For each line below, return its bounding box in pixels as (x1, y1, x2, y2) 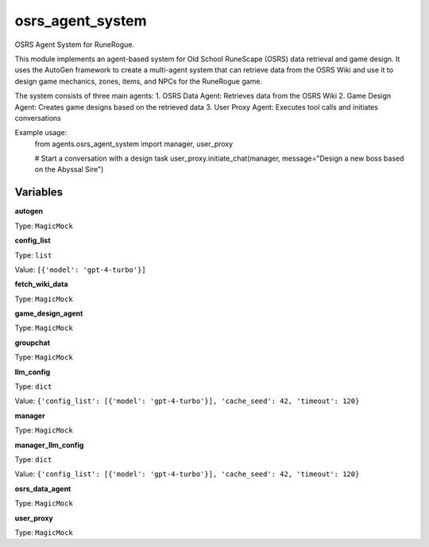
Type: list (14, 250, 52, 260)
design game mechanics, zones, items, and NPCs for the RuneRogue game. (14, 76, 262, 86)
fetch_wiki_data (14, 279, 68, 289)
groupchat (14, 338, 51, 347)
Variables (14, 185, 64, 199)
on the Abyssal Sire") (34, 165, 104, 174)
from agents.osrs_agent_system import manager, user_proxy (34, 139, 234, 149)
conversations (14, 113, 61, 122)
